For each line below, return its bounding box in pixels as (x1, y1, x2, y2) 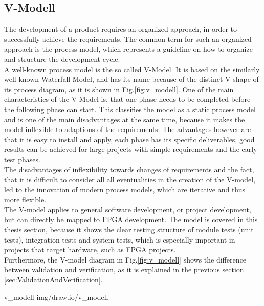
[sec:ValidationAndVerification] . (4, 274, 103, 285)
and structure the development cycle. (4, 53, 120, 64)
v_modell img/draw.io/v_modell (4, 291, 108, 302)
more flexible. (4, 194, 47, 205)
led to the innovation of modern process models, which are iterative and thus (4, 184, 246, 194)
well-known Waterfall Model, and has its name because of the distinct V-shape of (4, 74, 259, 84)
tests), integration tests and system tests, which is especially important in (4, 234, 235, 245)
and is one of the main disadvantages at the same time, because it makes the (4, 114, 245, 124)
